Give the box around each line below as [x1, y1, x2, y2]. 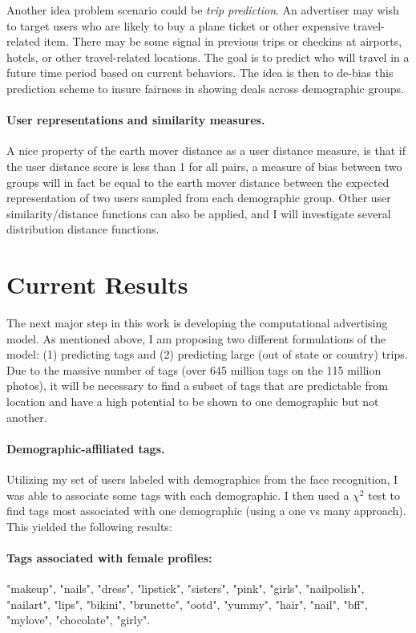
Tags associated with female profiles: [6, 549, 212, 566]
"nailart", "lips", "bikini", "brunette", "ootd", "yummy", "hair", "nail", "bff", [6, 595, 368, 612]
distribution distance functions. [6, 221, 160, 237]
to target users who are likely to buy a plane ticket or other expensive [6, 17, 349, 34]
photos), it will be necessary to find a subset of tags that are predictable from [6, 377, 388, 394]
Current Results [6, 268, 188, 301]
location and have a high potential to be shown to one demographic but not [6, 393, 379, 410]
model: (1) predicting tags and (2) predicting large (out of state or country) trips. [6, 346, 408, 363]
